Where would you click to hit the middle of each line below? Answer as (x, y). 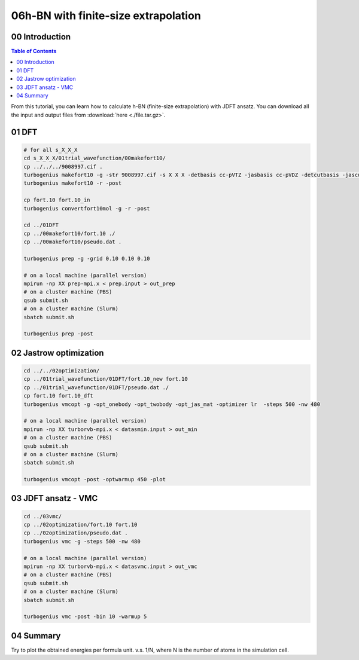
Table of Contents (34, 51)
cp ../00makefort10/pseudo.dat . (73, 242)
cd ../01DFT (41, 225)
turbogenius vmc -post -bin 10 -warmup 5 (85, 617)
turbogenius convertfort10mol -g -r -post (87, 208)
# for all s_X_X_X (51, 150)
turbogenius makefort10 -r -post (73, 183)
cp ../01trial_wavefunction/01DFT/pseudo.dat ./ (96, 387)
